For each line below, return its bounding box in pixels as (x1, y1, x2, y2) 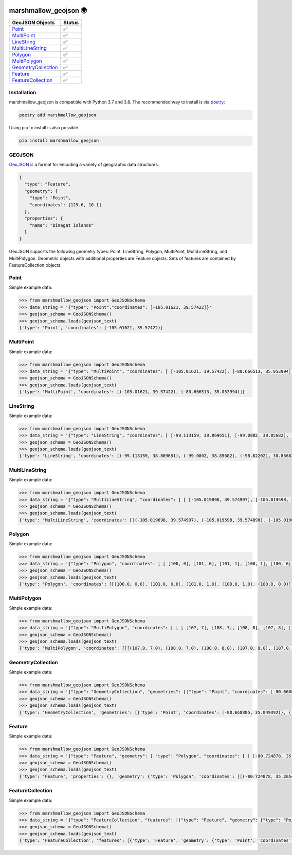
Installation (9, 89, 36, 96)
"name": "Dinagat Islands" (29, 222, 94, 228)
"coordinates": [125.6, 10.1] (29, 202, 102, 207)
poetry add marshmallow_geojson (19, 112, 97, 118)
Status (63, 19, 79, 26)
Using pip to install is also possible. (9, 125, 80, 131)
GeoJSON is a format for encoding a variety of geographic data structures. (9, 161, 159, 167)
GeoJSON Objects (12, 19, 55, 26)
